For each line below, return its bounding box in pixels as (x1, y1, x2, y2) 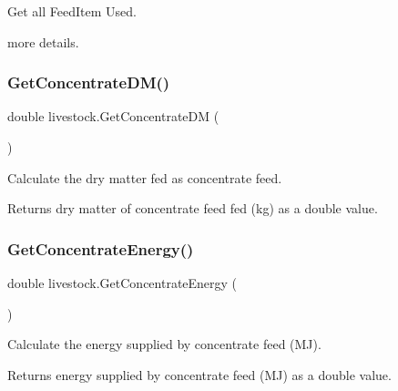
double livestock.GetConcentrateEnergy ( (7, 273, 238, 292)
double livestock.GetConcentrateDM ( (7, 107, 219, 126)
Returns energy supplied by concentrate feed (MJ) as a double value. (7, 365, 392, 384)
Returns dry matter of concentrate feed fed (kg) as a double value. (7, 199, 378, 218)
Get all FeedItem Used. (7, 2, 137, 20)
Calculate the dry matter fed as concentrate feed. (7, 168, 282, 187)
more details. (7, 32, 79, 51)
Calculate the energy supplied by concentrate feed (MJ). (7, 334, 321, 354)
